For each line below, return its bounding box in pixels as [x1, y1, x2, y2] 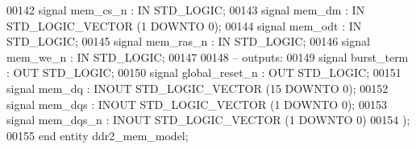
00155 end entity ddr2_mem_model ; [6, 127, 189, 143]
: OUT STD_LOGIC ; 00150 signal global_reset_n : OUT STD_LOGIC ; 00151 [6, 64, 401, 81]
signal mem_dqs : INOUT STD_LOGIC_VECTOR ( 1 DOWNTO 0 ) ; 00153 [6, 95, 387, 112]
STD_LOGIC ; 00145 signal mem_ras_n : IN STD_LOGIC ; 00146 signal [6, 33, 370, 50]
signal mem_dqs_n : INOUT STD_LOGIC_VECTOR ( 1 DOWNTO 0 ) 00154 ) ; [6, 111, 410, 128]
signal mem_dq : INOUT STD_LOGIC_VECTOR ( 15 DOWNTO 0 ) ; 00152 [6, 79, 389, 96]
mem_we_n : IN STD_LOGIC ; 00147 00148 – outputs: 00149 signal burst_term [6, 48, 409, 65]
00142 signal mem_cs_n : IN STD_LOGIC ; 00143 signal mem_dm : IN [6, 2, 365, 18]
